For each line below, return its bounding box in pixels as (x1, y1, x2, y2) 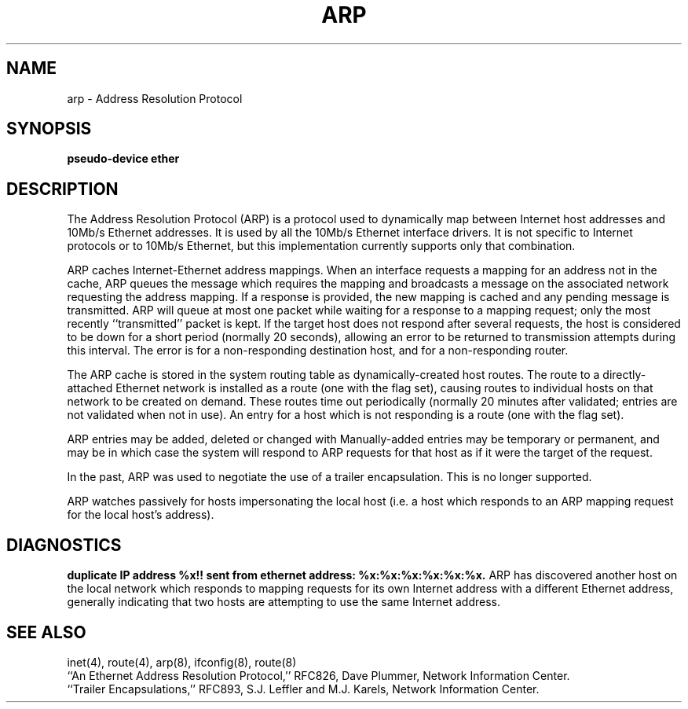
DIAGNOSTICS (6, 535, 122, 555)
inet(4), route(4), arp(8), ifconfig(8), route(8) (67, 655, 297, 669)
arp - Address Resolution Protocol (67, 91, 243, 105)
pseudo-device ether (67, 152, 180, 166)
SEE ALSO (6, 622, 86, 642)
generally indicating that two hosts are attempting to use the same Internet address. (67, 595, 500, 609)
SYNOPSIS (6, 119, 92, 139)
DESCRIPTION (6, 178, 119, 199)
